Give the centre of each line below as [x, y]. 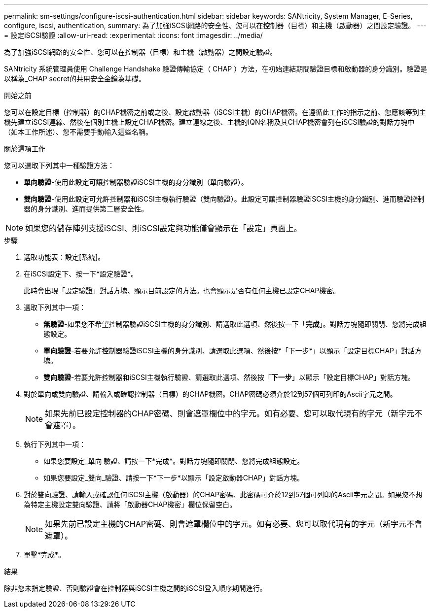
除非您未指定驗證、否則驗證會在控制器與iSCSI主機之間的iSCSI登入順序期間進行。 [135, 588]
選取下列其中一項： [55, 307]
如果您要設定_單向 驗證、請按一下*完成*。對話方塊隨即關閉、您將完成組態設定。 [174, 461]
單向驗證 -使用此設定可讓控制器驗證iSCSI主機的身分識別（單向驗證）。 [136, 182]
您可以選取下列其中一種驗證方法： [59, 165]
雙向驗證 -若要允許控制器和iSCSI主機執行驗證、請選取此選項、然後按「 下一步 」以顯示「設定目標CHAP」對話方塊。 [229, 377]
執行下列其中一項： [55, 444]
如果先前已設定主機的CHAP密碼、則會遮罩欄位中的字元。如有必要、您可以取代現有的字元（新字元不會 [234, 524]
